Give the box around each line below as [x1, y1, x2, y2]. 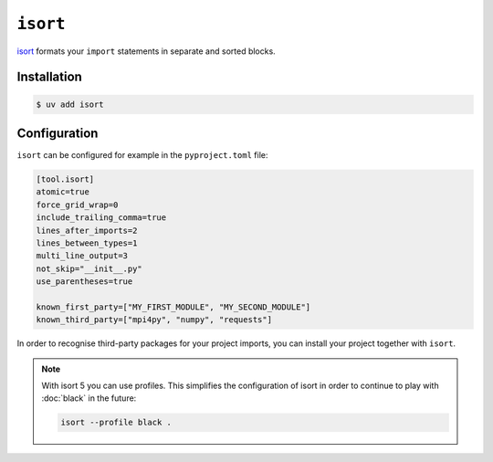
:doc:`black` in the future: [41, 393, 137, 404]
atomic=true [36, 187, 90, 197]
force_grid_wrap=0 [36, 199, 119, 210]
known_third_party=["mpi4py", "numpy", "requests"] [36, 315, 273, 325]
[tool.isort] [36, 174, 95, 184]
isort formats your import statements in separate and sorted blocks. [16, 46, 276, 57]
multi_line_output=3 [36, 251, 128, 261]
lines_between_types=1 [36, 237, 138, 248]
